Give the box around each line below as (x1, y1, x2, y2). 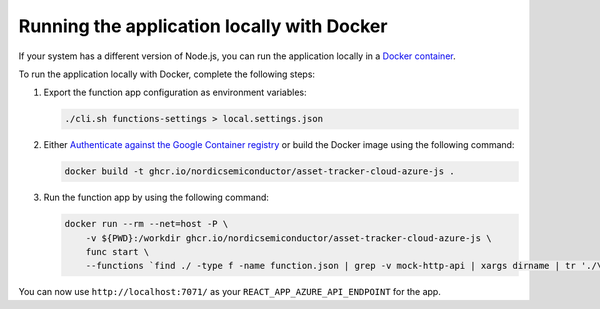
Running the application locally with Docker (18, 15, 388, 37)
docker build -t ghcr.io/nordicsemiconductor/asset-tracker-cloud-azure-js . (64, 166, 455, 177)
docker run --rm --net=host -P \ (64, 218, 229, 230)
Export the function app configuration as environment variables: (43, 86, 307, 99)
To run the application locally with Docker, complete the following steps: (18, 68, 315, 80)
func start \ (85, 246, 150, 258)
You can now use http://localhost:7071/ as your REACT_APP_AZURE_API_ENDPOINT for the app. (18, 286, 442, 298)
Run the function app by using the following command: (43, 191, 270, 204)
